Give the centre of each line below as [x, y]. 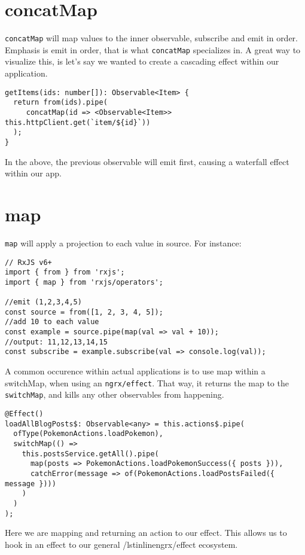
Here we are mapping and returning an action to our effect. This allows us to [146, 533]
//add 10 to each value [52, 322]
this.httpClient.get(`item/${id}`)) [78, 122]
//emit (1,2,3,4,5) [43, 302]
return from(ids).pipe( [60, 103]
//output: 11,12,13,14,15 [56, 342]
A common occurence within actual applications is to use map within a [135, 371]
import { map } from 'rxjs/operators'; [84, 282]
